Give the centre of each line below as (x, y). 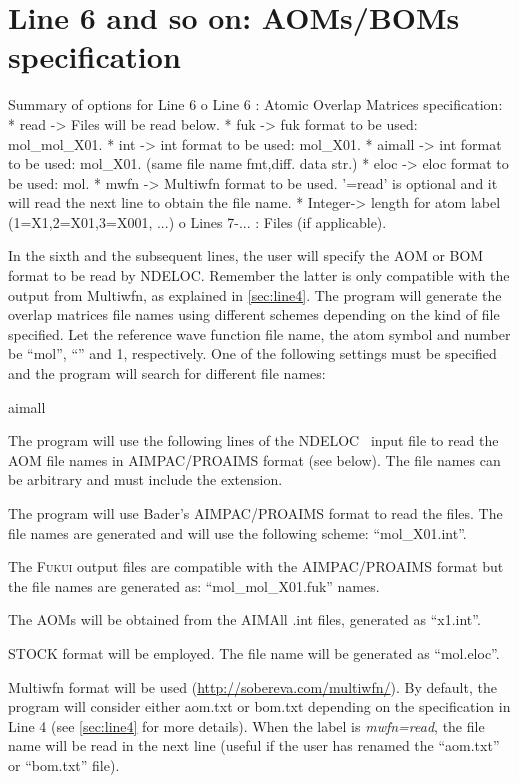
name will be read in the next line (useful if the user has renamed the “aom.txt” (254, 745)
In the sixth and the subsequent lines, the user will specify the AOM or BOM (246, 255)
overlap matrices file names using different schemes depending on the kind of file (254, 314)
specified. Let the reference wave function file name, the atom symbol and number (259, 333)
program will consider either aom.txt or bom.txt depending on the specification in (259, 706)
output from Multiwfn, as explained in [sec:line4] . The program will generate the (255, 294)
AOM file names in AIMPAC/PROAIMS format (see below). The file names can (254, 459)
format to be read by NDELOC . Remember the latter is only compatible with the (259, 275)
